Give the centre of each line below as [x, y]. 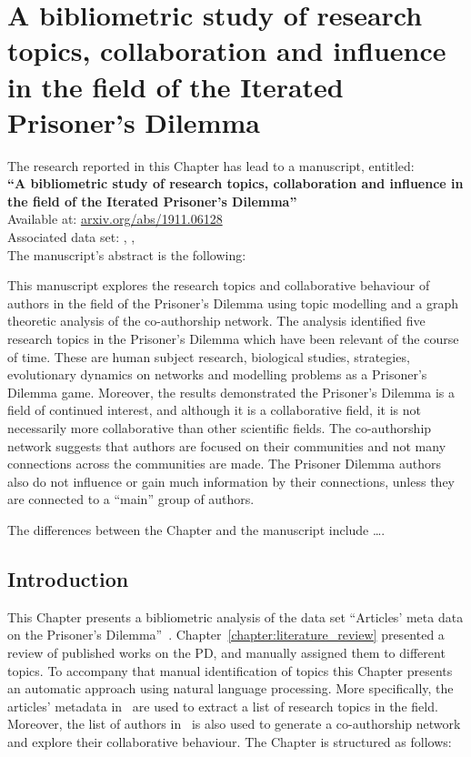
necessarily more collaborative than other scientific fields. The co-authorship [220, 428]
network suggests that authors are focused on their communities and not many [227, 445]
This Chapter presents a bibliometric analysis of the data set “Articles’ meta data [235, 616]
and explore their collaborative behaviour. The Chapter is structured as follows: [230, 741]
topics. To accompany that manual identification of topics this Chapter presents [230, 670]
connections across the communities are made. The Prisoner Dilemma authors [224, 464]
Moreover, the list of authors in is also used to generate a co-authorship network [234, 724]
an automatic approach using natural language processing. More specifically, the [230, 688]
